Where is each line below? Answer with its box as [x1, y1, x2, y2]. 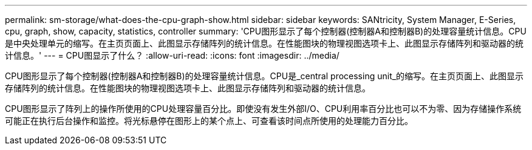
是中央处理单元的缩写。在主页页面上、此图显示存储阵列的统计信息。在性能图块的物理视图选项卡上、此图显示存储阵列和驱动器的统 [5, 38, 523, 48]
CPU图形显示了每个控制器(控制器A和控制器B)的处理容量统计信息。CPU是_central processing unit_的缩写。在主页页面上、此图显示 [5, 71, 524, 81]
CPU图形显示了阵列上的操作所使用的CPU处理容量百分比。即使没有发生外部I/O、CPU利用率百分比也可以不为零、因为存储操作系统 [5, 103, 522, 114]
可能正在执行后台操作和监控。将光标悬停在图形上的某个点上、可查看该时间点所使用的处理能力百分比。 [5, 116, 413, 126]
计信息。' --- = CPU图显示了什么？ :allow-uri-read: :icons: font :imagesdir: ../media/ [5, 50, 339, 60]
